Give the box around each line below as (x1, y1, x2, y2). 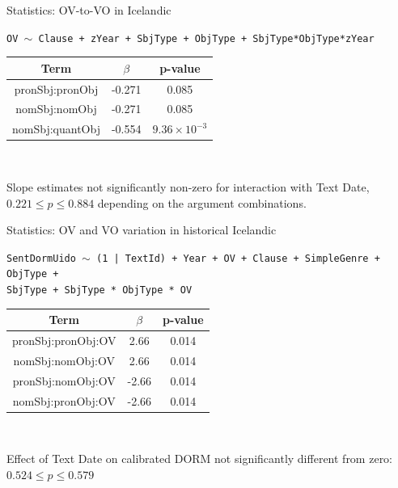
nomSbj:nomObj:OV (13, 351, 115, 368)
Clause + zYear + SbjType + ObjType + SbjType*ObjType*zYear (38, 32, 375, 44)
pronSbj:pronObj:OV (12, 332, 116, 349)
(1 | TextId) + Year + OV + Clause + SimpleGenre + (96, 252, 380, 264)
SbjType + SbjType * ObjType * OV (6, 284, 193, 297)
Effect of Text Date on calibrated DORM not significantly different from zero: (6, 450, 393, 467)
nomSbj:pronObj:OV (12, 392, 116, 409)
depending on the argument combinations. (97, 194, 307, 211)
